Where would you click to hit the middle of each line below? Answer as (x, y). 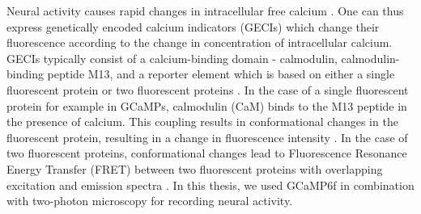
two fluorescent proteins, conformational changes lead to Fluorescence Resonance (207, 153)
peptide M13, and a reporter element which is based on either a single (221, 74)
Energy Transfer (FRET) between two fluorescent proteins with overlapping (195, 168)
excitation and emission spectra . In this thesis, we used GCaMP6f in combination (210, 185)
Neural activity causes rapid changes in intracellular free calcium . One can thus (205, 10)
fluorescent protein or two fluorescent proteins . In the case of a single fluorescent (208, 89)
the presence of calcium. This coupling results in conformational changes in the (202, 122)
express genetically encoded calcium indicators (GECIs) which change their (193, 26)
